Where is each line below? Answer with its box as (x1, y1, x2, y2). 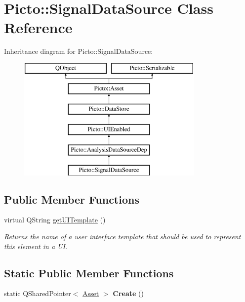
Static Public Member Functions (4, 265, 174, 280)
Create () (113, 288, 144, 299)
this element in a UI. (4, 241, 68, 251)
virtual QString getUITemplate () (4, 215, 106, 225)
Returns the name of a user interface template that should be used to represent (4, 231, 241, 242)
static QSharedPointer (4, 288, 71, 299)
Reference (4, 17, 73, 38)
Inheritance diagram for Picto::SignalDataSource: (4, 46, 153, 56)
